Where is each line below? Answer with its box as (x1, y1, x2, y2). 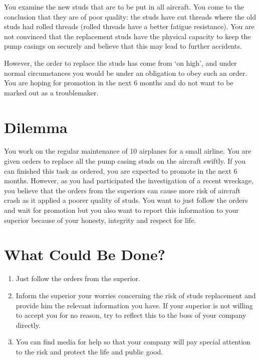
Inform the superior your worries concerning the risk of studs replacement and (16, 290, 256, 300)
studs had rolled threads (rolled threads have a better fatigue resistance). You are (4, 21, 254, 32)
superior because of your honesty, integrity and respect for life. (4, 214, 196, 225)
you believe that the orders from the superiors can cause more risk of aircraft (4, 185, 241, 195)
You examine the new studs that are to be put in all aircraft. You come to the (4, 2, 244, 12)
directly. (16, 319, 41, 330)
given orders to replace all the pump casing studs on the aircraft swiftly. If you (4, 156, 246, 166)
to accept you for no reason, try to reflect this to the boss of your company (16, 310, 246, 320)
